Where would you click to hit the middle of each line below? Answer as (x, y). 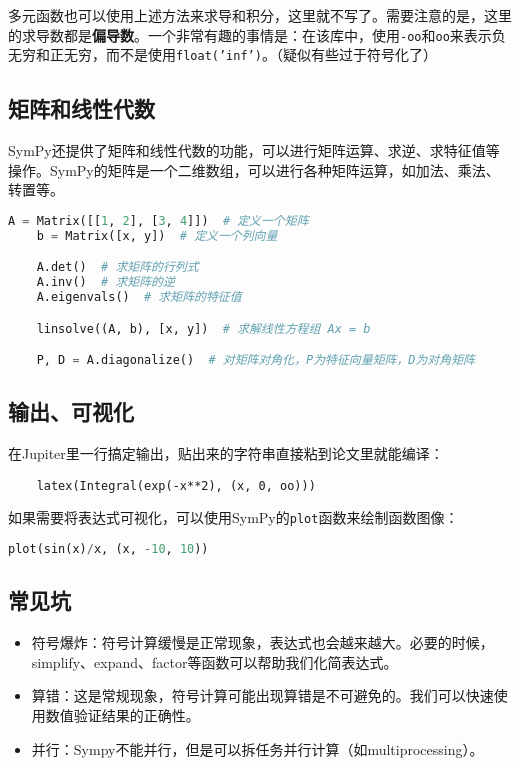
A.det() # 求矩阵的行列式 (117, 267)
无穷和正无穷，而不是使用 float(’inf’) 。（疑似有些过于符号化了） (222, 54)
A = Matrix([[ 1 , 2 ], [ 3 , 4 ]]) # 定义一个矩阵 (158, 220)
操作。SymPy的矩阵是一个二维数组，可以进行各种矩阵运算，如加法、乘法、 (254, 169)
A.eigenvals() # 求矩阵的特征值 (139, 297)
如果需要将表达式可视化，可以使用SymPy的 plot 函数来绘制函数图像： (233, 517)
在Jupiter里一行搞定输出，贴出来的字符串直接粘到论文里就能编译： (226, 453)
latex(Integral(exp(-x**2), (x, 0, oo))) (176, 485)
